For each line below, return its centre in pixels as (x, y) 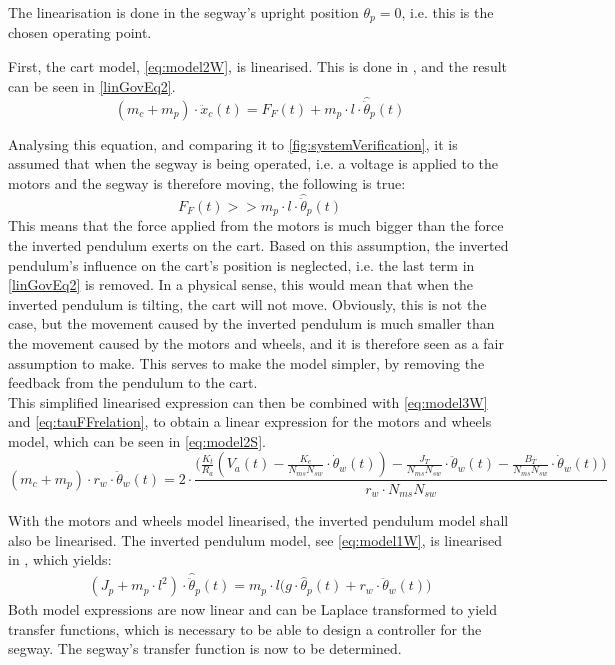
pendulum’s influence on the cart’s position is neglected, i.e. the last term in (241, 264)
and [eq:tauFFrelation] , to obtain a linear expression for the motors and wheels (250, 421)
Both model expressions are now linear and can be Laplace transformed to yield (252, 609)
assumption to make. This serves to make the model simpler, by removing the (246, 362)
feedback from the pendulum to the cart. (133, 382)
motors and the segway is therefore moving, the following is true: (207, 182)
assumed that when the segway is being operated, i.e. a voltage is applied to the (253, 163)
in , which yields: (60, 559)
